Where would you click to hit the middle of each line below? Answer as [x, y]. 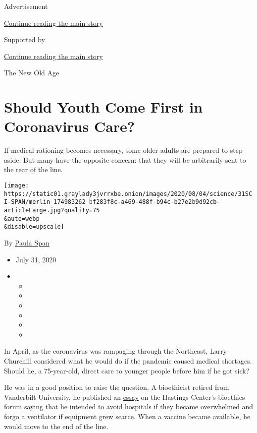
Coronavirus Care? [70, 126]
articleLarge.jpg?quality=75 [52, 211]
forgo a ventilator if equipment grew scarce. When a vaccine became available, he [127, 416]
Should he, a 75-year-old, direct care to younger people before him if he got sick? [127, 370]
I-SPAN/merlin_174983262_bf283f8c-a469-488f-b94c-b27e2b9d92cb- [112, 202]
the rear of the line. [33, 169]
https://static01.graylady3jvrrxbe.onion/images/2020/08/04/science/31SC [128, 194]
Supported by [25, 39]
